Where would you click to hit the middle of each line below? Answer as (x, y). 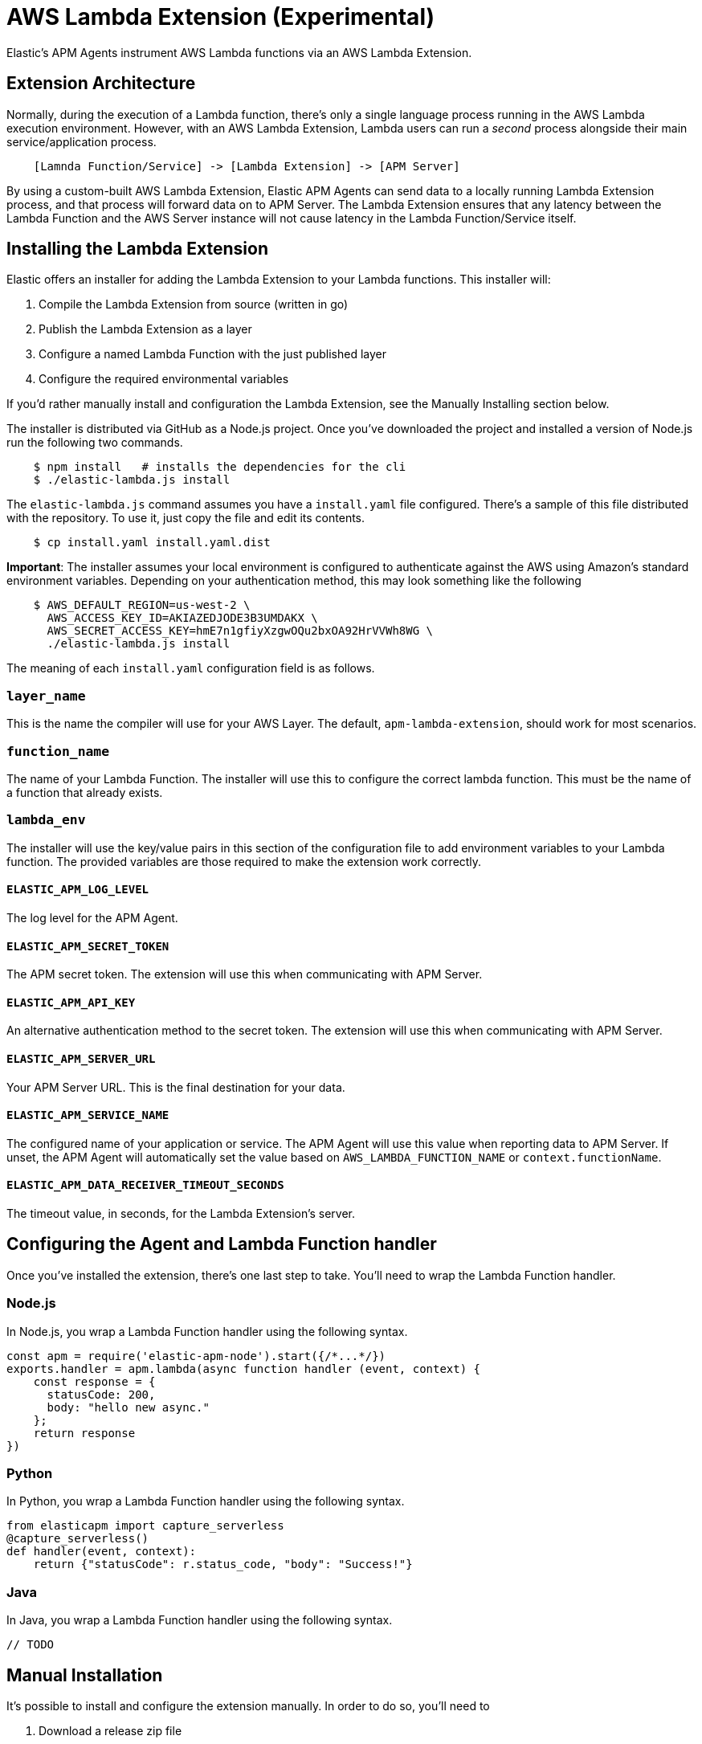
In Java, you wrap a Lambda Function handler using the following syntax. (200, 1620)
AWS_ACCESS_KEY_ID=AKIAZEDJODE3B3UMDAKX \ (182, 618)
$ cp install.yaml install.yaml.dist (152, 543)
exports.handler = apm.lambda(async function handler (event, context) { (244, 1368)
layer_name (46, 696)
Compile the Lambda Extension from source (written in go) (194, 304)
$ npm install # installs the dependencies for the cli (220, 467)
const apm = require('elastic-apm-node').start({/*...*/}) (196, 1356)
